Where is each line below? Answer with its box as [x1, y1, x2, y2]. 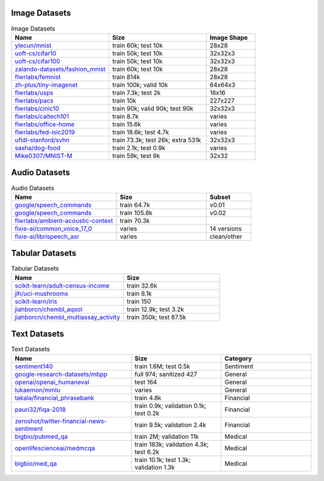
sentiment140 [14, 362, 53, 371]
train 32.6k [127, 281, 157, 289]
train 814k [112, 73, 140, 81]
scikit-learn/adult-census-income [14, 281, 110, 289]
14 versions [209, 224, 242, 232]
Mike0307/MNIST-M [14, 151, 73, 160]
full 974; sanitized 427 [134, 370, 197, 378]
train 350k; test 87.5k [127, 313, 187, 321]
